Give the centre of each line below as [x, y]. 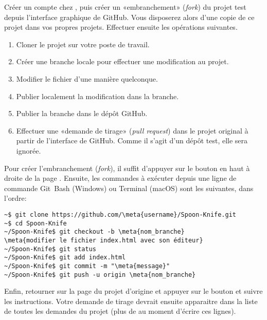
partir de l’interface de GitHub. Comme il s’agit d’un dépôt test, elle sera [132, 140]
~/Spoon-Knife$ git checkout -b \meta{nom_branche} [94, 232]
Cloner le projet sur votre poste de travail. [83, 44]
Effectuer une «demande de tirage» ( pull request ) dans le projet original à [132, 130]
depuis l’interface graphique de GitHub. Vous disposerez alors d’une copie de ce [129, 17]
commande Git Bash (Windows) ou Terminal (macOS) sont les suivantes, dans [129, 188]
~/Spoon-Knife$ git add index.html [65, 258]
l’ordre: [15, 198]
